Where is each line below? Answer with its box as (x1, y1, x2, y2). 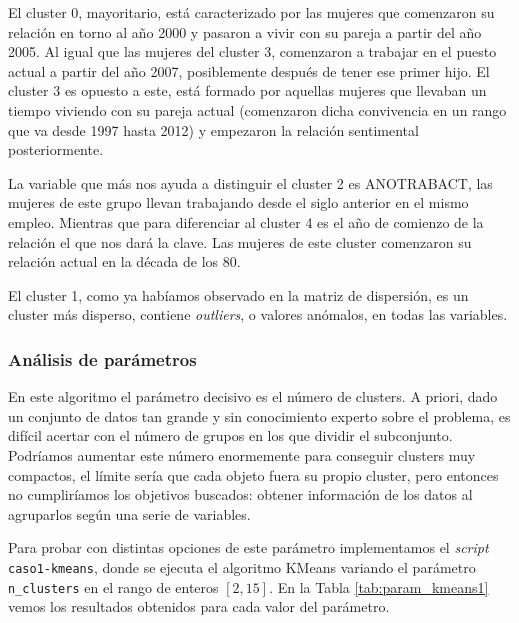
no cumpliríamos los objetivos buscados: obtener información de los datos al (8, 484, 473, 505)
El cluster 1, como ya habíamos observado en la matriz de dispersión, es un (8, 284, 469, 305)
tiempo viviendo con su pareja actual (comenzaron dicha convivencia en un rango (8, 99, 507, 120)
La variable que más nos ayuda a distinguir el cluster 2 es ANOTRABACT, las (8, 172, 493, 193)
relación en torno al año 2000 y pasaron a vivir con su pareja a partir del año (8, 21, 482, 42)
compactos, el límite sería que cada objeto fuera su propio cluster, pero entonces (8, 464, 499, 485)
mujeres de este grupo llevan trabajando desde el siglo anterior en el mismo (8, 192, 469, 213)
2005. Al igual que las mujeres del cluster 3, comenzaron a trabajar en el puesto (8, 41, 497, 62)
